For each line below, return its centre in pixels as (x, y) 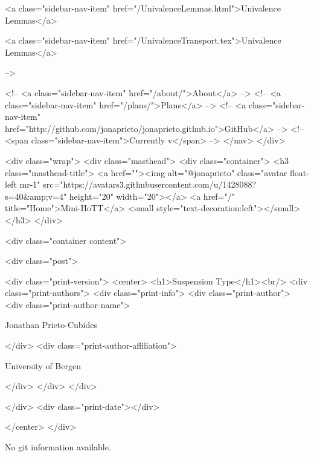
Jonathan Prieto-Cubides (51, 325)
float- (299, 172)
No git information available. (58, 447)
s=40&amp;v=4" (36, 196)
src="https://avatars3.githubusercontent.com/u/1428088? (150, 184)
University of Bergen (43, 365)
